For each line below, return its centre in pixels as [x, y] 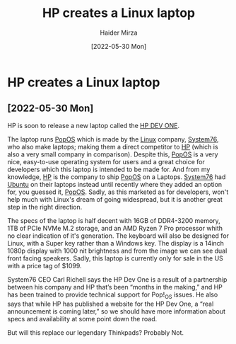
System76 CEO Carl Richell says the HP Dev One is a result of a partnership [117, 279]
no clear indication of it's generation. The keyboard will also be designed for [118, 236]
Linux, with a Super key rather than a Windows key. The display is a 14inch [116, 243]
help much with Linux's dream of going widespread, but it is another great [115, 199]
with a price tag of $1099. [45, 265]
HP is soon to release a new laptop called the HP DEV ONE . [94, 125]
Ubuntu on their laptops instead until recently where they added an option [115, 184]
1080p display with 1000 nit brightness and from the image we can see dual [117, 251]
